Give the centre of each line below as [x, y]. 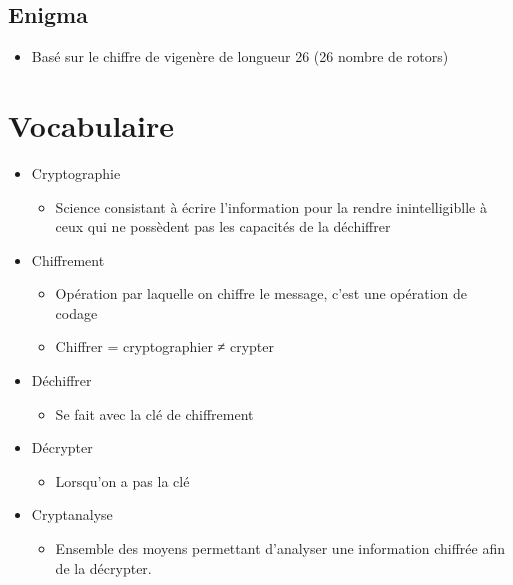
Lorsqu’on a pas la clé [122, 480]
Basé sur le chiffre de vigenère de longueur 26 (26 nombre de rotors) [240, 56]
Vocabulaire [91, 124]
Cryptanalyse [72, 514]
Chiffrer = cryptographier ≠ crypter [164, 346]
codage [76, 312]
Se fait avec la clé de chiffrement [154, 413]
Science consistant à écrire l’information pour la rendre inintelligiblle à [271, 206]
